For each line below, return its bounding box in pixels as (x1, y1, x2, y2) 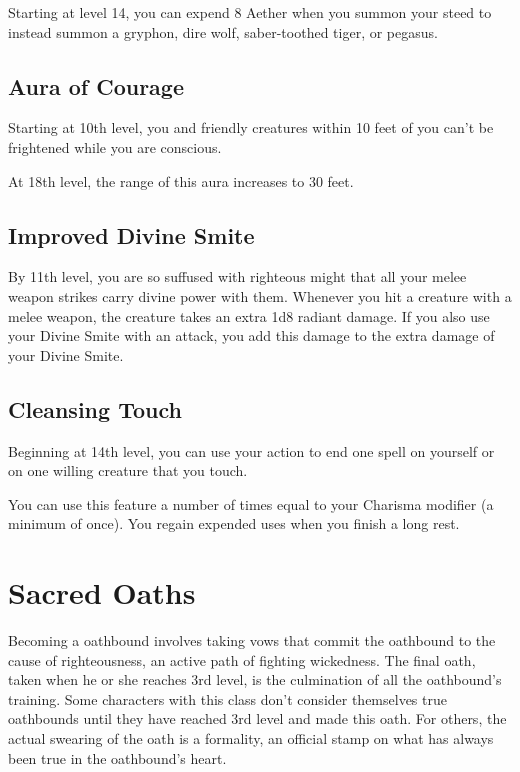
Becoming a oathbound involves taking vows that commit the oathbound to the (8, 630, 496, 651)
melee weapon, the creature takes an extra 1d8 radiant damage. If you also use (8, 305, 490, 326)
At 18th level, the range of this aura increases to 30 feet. (8, 170, 354, 191)
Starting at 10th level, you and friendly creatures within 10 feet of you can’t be (8, 117, 494, 138)
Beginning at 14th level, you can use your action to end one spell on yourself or (8, 440, 495, 461)
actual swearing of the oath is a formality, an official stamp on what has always (8, 728, 494, 749)
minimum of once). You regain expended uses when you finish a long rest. (8, 513, 460, 534)
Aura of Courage (8, 70, 185, 101)
